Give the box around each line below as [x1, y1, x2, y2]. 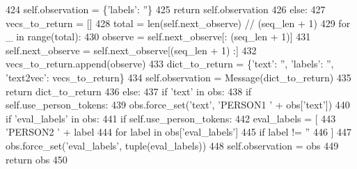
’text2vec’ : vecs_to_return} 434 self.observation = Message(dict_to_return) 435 [6, 70, 351, 84]
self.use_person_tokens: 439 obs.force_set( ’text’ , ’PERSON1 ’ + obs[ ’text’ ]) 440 [6, 97, 350, 112]
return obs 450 [6, 152, 68, 166]
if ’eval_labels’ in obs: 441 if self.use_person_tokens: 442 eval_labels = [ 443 [6, 111, 336, 125]
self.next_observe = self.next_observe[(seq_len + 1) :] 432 [6, 42, 257, 57]
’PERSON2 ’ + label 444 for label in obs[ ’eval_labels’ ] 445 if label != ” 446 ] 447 [6, 124, 352, 139]
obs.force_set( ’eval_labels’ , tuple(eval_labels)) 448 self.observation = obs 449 [6, 138, 339, 152]
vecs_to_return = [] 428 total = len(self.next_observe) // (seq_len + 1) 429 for [6, 15, 351, 30]
